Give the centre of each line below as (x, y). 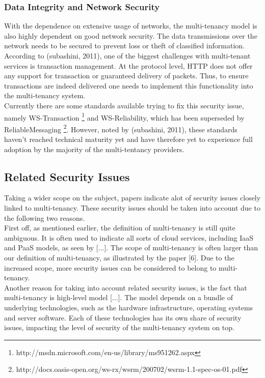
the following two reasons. (45, 217)
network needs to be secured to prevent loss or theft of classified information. (124, 46)
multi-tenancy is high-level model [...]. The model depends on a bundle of (118, 297)
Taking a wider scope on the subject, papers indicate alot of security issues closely (132, 198)
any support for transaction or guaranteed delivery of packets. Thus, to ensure (126, 76)
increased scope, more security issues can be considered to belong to (110, 267)
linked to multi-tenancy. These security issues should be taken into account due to (132, 208)
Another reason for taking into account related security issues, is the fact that (126, 287)
